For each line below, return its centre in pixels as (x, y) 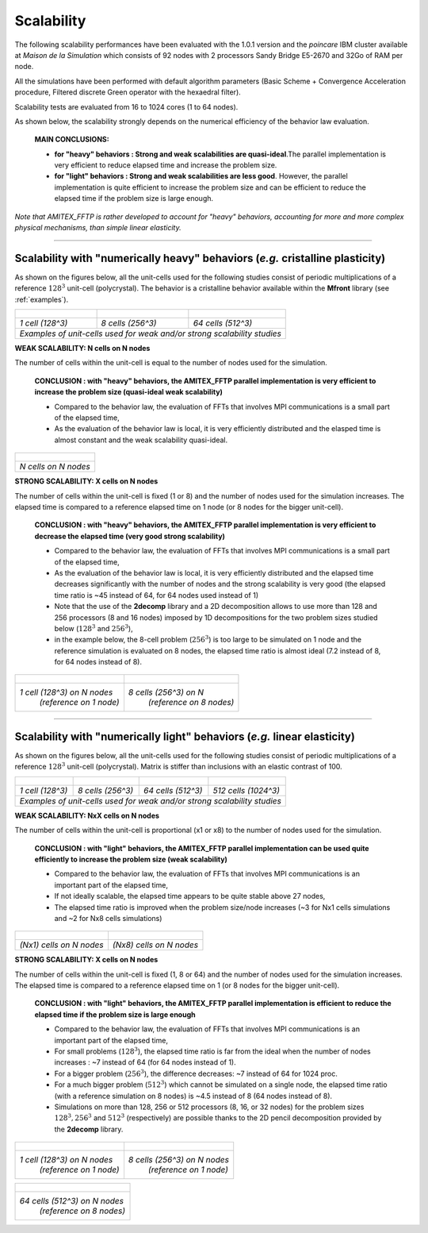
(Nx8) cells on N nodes (155, 945)
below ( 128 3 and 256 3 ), (94, 628)
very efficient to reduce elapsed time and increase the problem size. (166, 165)
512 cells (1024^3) (246, 790)
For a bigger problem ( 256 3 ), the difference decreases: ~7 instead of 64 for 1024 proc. (196, 1073)
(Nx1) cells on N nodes (61, 945)
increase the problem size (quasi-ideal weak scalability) (129, 392)
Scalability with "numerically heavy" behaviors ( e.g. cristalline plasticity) (200, 258)
